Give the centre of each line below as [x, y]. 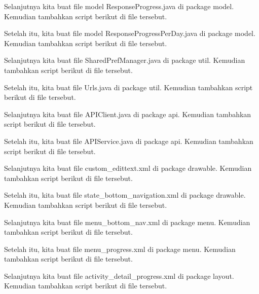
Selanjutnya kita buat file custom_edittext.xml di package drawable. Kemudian [128, 168]
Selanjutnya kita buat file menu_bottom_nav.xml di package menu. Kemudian [127, 222]
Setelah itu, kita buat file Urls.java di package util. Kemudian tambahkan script [128, 87]
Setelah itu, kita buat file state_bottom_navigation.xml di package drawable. [125, 195]
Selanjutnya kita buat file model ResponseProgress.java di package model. [119, 6]
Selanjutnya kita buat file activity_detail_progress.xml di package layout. [119, 275]
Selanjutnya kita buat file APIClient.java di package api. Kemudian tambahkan [128, 114]
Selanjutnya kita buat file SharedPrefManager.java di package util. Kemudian [125, 60]
